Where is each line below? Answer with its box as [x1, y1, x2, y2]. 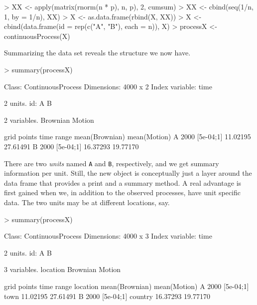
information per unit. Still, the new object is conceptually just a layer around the [4, 168, 252, 178]
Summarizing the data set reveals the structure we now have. [4, 47, 191, 58]
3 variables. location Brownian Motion [4, 264, 121, 275]
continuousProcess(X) [4, 30, 70, 41]
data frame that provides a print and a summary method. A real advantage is [4, 177, 242, 188]
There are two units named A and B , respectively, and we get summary [4, 158, 219, 168]
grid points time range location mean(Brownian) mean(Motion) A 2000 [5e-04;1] [4, 281, 249, 291]
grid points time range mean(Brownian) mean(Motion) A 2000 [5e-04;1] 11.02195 [4, 131, 251, 142]
